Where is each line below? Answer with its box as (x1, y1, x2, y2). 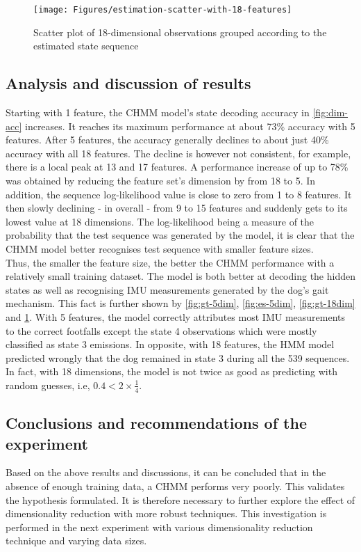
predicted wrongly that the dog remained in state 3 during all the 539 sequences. (6, 350, 350, 365)
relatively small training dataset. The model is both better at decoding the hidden (6, 269, 355, 283)
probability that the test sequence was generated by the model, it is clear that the (6, 228, 355, 242)
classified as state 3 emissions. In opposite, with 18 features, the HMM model (6, 337, 335, 352)
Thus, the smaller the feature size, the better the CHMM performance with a (6, 255, 335, 269)
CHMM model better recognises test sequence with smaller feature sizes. (6, 241, 314, 255)
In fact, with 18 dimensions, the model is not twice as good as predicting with (6, 364, 337, 379)
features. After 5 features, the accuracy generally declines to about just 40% (6, 132, 329, 147)
